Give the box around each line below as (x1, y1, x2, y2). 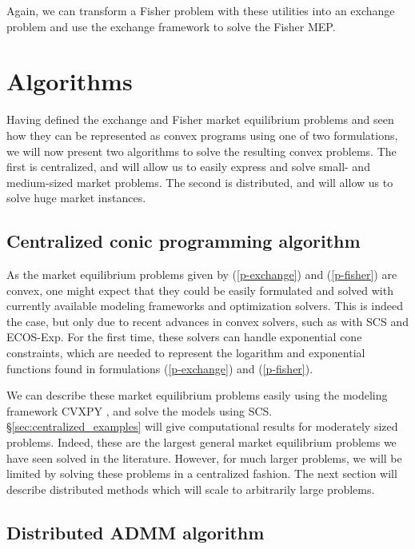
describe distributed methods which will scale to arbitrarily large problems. (6, 480, 375, 497)
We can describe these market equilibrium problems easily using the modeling (6, 387, 388, 404)
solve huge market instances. (6, 189, 146, 206)
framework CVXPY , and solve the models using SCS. (6, 402, 273, 419)
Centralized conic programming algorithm (6, 229, 361, 253)
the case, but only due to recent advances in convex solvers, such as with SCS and (6, 312, 409, 329)
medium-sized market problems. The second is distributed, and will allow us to (6, 173, 393, 190)
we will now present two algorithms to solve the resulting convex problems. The (6, 142, 397, 159)
